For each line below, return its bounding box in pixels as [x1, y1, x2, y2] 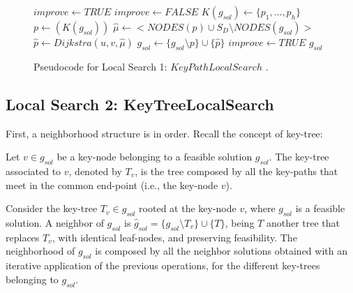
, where [244, 201, 276, 216]
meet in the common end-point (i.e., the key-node [6, 177, 218, 192]
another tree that [266, 215, 340, 230]
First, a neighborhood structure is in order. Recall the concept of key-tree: [6, 126, 323, 140]
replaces [6, 230, 40, 244]
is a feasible [295, 201, 345, 216]
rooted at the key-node [139, 201, 236, 216]
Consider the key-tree [6, 201, 98, 216]
